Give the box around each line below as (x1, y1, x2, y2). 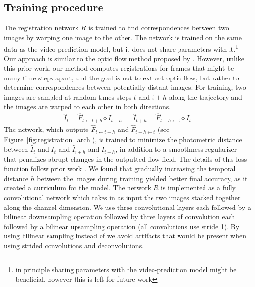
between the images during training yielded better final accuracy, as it (37, 173, 248, 183)
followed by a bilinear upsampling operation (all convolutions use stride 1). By (4, 221, 240, 231)
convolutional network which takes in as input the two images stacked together (4, 192, 241, 202)
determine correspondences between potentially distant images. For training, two (4, 82, 246, 92)
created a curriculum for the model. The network (4, 183, 152, 193)
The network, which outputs (4, 124, 89, 134)
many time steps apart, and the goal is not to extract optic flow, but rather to (4, 72, 239, 82)
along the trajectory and (169, 92, 242, 102)
